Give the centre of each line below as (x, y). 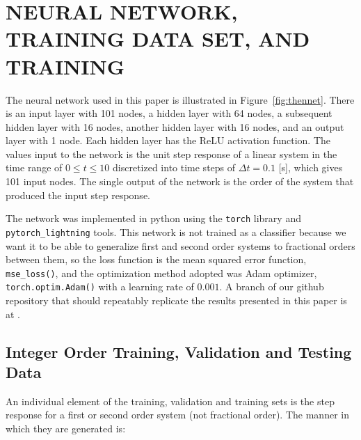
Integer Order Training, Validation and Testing (179, 351)
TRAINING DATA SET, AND (158, 39)
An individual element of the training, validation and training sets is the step (170, 401)
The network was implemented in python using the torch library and (153, 218)
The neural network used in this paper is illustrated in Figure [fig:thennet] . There (180, 99)
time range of (34, 167)
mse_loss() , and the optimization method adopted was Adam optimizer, (161, 273)
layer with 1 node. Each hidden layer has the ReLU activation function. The (168, 140)
